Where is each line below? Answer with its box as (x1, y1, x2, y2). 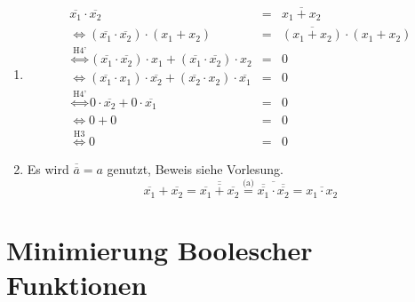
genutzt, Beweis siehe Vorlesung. (107, 160, 283, 179)
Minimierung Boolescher (6, 231, 313, 267)
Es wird (27, 160, 69, 179)
